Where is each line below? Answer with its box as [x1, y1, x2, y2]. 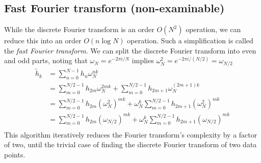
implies [132, 55, 154, 66]
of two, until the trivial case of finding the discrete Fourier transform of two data [4, 139, 257, 150]
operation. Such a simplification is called [127, 35, 253, 46]
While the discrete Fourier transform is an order [4, 24, 154, 35]
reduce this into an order [4, 35, 82, 46]
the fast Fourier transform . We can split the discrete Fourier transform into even [4, 45, 256, 56]
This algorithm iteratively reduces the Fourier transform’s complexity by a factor [4, 129, 257, 140]
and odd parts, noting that [4, 55, 88, 66]
